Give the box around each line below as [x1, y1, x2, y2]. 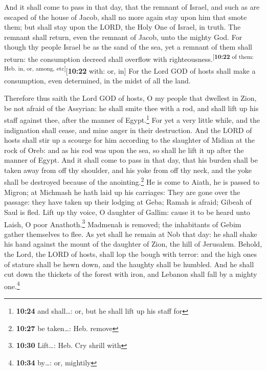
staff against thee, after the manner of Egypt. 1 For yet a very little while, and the [4, 113, 260, 125]
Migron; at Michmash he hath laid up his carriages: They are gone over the [4, 186, 240, 197]
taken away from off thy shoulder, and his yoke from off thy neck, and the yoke [4, 164, 252, 175]
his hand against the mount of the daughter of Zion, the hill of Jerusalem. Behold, [4, 238, 262, 249]
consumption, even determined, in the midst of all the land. [4, 75, 191, 86]
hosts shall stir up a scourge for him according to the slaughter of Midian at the [4, 135, 255, 145]
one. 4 [4, 279, 20, 291]
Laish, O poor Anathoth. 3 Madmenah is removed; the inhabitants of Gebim [4, 217, 241, 229]
